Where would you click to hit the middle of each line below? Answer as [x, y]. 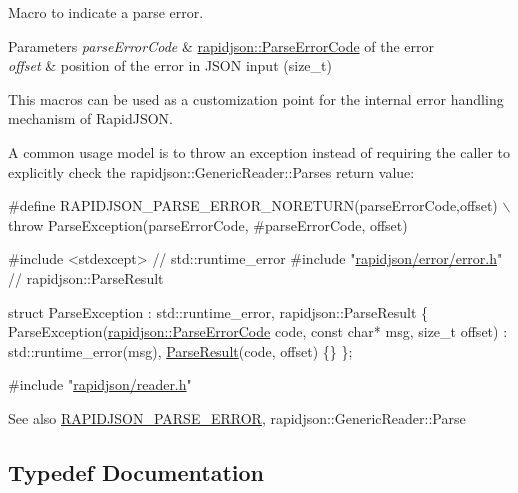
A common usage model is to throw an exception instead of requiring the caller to [259, 151]
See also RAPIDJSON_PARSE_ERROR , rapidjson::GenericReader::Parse [237, 417]
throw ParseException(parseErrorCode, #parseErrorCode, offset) [208, 224]
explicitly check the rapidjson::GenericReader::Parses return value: [211, 171]
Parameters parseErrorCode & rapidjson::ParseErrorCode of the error [221, 45]
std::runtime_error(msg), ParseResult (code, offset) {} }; [180, 350]
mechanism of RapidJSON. [90, 118]
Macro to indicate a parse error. [106, 12]
